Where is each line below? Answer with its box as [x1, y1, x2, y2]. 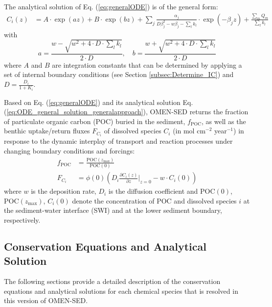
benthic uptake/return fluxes [4, 126, 90, 136]
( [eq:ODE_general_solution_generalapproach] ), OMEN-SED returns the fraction [4, 106, 249, 117]
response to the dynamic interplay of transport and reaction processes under [4, 136, 233, 146]
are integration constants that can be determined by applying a [52, 59, 242, 70]
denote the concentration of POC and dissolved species [72, 195, 237, 205]
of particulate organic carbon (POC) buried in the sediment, [4, 116, 185, 126]
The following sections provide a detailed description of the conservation [4, 276, 221, 286]
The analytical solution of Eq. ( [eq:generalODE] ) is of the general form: [4, 1, 218, 11]
